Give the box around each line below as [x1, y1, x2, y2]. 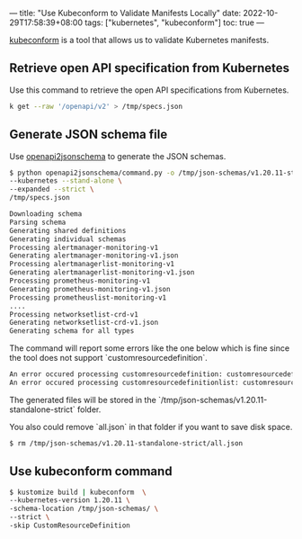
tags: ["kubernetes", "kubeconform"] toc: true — [84, 17, 265, 28]
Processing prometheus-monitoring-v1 [9, 276, 151, 285]
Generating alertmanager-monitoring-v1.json [9, 251, 179, 260]
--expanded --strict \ [9, 184, 94, 194]
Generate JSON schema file [9, 127, 168, 142]
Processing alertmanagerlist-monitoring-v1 [9, 260, 175, 269]
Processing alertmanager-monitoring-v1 [9, 243, 159, 252]
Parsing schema [9, 218, 67, 227]
